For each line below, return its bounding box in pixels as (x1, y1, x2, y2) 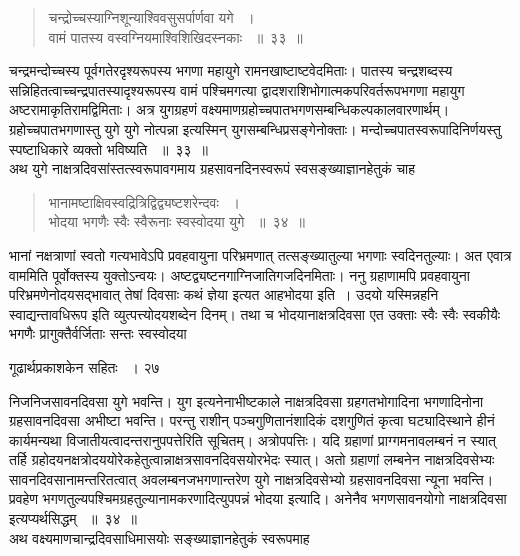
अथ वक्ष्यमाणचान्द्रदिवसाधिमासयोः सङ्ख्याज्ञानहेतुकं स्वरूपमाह (9, 527, 310, 548)
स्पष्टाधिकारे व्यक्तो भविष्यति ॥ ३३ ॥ (9, 138, 208, 159)
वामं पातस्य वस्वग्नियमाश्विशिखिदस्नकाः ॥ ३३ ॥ (48, 26, 303, 47)
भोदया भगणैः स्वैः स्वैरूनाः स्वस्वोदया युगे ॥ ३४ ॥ (48, 211, 305, 232)
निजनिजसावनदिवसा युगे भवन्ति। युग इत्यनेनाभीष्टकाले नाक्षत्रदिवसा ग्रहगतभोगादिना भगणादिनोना (9, 390, 484, 411)
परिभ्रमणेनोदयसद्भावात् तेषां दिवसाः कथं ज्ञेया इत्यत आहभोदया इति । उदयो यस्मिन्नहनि (9, 284, 439, 305)
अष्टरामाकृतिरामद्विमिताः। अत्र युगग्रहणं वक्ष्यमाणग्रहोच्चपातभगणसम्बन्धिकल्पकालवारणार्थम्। (9, 99, 450, 120)
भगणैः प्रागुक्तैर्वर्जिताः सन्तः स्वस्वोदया (9, 323, 187, 344)
